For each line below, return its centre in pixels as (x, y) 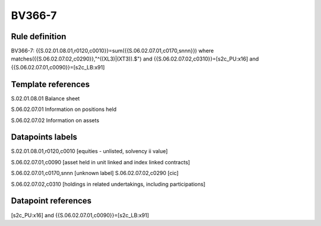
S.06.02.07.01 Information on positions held (64, 109)
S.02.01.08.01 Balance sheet (45, 98)
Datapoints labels (44, 137)
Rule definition (39, 36)
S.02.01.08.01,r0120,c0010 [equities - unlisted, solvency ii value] (89, 151)
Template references (51, 84)
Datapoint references (51, 201)
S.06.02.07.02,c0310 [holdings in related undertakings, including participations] (108, 184)
